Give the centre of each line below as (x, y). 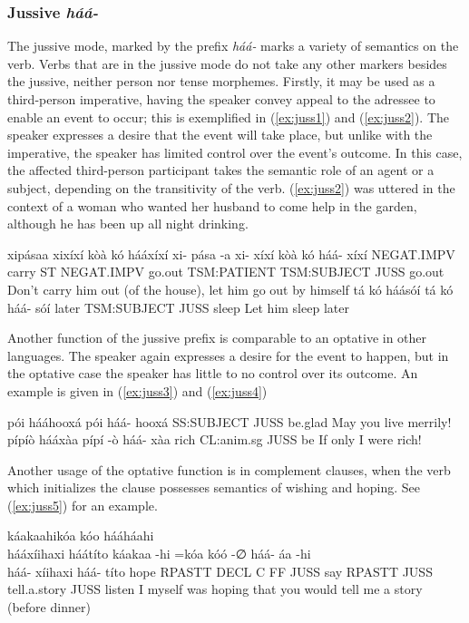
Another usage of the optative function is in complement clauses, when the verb (229, 469)
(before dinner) (49, 606)
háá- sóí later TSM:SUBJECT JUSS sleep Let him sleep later (178, 307)
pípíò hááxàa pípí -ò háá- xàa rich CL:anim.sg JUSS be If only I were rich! (215, 439)
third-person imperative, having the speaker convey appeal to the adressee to (221, 99)
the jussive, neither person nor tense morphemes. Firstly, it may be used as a (221, 81)
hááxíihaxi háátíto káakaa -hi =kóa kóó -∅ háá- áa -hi (159, 554)
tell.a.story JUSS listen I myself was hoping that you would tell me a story (215, 589)
